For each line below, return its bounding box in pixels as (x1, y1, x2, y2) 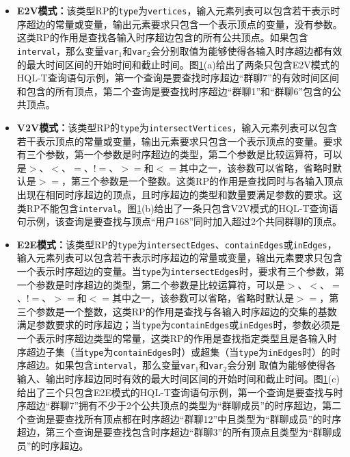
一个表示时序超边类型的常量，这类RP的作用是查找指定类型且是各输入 (16, 331, 327, 345)
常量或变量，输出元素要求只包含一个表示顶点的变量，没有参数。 (55, 16, 342, 31)
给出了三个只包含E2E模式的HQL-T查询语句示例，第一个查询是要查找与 (16, 384, 334, 399)
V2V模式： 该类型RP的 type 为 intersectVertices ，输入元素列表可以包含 (16, 120, 338, 134)
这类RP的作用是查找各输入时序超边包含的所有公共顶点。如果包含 (16, 30, 308, 44)
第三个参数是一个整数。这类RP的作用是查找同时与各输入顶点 (71, 174, 343, 188)
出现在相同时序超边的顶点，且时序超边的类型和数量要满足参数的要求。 (16, 187, 333, 201)
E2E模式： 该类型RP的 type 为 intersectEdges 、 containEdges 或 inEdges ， (16, 237, 337, 251)
